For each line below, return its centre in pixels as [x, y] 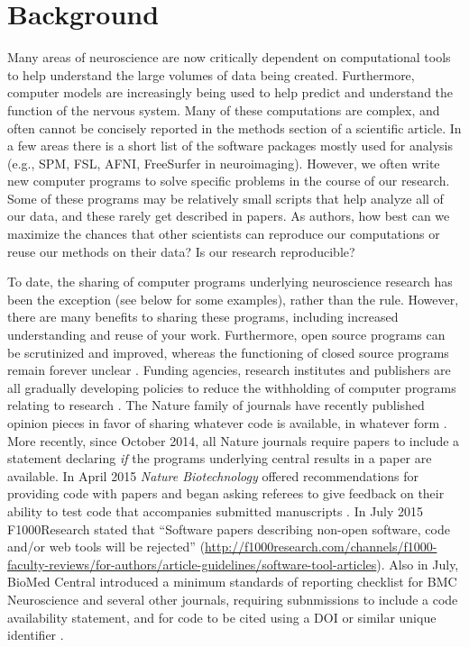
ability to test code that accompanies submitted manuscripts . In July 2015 [216, 510]
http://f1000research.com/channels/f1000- [321, 547]
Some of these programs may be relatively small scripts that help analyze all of [225, 198]
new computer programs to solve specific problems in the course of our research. [229, 181]
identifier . [36, 635]
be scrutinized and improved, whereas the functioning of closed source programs [228, 352]
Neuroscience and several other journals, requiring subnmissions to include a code [233, 599]
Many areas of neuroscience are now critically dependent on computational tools [229, 57]
